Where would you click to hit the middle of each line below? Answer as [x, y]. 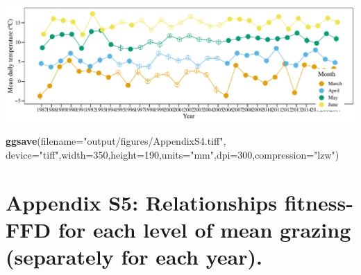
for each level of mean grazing [204, 229]
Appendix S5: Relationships [141, 202]
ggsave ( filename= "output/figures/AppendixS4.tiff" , [116, 141]
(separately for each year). [134, 257]
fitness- [319, 202]
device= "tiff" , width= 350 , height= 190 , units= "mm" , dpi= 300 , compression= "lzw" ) [173, 155]
